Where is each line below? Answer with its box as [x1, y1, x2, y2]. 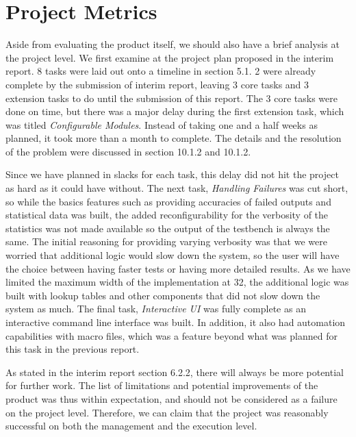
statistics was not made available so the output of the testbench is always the [5, 221, 330, 235]
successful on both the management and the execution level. [5, 419, 257, 433]
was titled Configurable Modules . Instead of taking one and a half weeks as [5, 117, 318, 132]
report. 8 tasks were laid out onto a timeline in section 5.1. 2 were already [5, 64, 316, 78]
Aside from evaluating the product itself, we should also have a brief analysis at [5, 37, 340, 51]
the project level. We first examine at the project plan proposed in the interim [5, 50, 334, 64]
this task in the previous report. [5, 342, 140, 356]
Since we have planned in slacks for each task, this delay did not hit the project [5, 167, 339, 182]
